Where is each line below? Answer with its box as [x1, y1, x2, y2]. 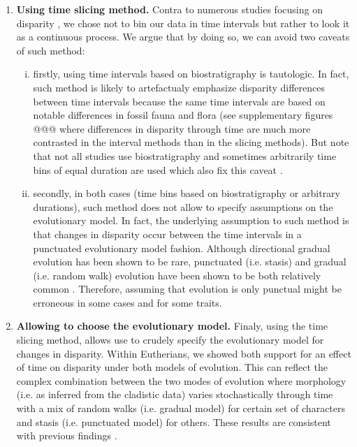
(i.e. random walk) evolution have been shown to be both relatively [33, 268, 321, 282]
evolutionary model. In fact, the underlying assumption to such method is [33, 213, 349, 228]
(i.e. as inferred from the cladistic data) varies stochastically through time [16, 387, 333, 402]
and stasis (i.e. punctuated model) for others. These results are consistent [16, 414, 331, 429]
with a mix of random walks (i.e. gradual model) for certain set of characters [16, 401, 346, 416]
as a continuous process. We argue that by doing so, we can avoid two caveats [16, 29, 350, 44]
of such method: [16, 43, 85, 57]
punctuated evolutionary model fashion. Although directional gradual [33, 240, 330, 255]
